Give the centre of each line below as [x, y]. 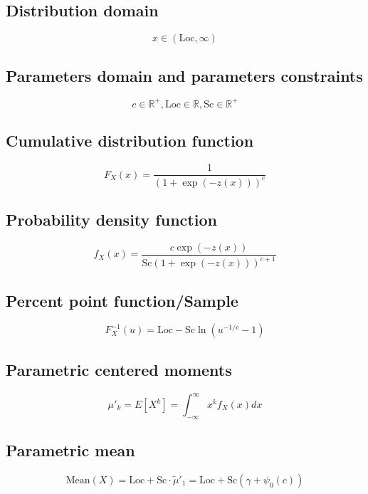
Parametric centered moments [119, 369]
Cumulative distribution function [130, 141]
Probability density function [111, 219]
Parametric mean [70, 450]
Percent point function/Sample [122, 300]
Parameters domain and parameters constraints [184, 75]
